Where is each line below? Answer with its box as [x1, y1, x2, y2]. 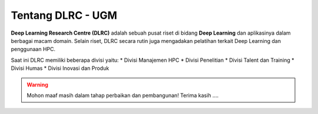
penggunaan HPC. [11, 46, 56, 53]
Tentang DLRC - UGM [11, 9, 118, 22]
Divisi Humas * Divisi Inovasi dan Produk [11, 65, 110, 72]
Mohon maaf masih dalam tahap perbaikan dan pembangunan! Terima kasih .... [26, 92, 219, 99]
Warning [26, 81, 48, 88]
